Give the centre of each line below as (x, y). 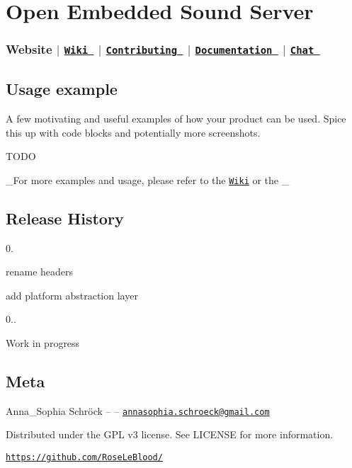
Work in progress (43, 343)
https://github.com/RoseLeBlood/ (84, 458)
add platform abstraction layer (72, 295)
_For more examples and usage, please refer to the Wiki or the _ (148, 179)
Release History (65, 218)
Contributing (142, 51)
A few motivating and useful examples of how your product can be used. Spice (176, 118)
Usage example (62, 89)
